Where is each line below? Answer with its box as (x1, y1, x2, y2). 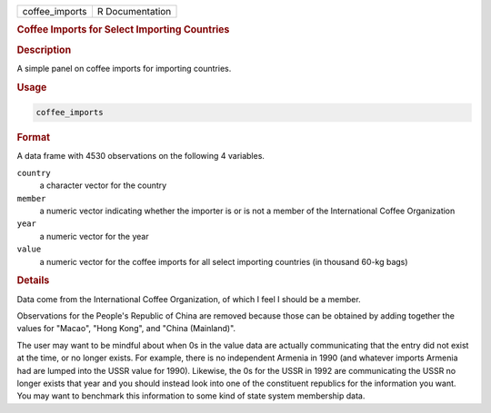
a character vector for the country (39, 180, 167, 191)
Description (16, 44, 72, 56)
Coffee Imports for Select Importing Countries (16, 24, 230, 36)
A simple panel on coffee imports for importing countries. (16, 63, 232, 74)
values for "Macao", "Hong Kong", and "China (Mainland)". (16, 323, 236, 334)
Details (16, 274, 50, 287)
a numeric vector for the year (39, 231, 149, 241)
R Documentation (96, 5, 172, 17)
